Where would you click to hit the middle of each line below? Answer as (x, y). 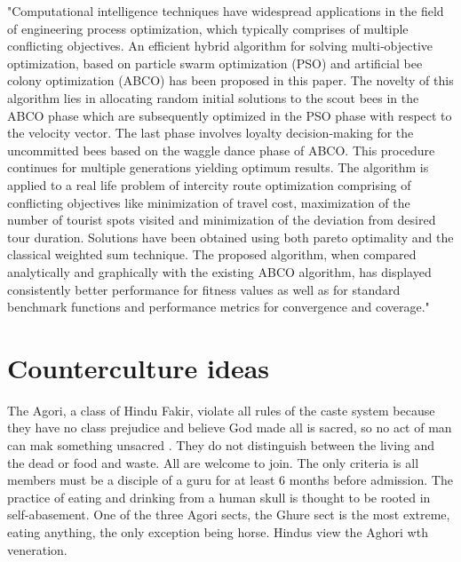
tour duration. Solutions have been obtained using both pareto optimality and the (230, 237)
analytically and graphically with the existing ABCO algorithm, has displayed (219, 271)
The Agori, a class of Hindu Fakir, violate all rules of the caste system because (221, 410)
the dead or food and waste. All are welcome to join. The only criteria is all (213, 462)
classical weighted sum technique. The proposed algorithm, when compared (212, 254)
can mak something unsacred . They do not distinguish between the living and (221, 445)
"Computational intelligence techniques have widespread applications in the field (226, 11)
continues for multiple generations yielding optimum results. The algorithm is (218, 167)
